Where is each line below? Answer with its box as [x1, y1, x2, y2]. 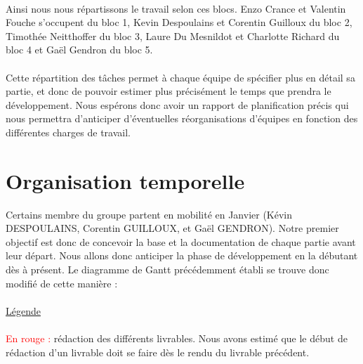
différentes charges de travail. [6, 124, 131, 139]
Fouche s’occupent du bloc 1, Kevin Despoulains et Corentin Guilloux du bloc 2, [6, 15, 352, 30]
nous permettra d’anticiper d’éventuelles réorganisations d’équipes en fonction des [6, 111, 358, 126]
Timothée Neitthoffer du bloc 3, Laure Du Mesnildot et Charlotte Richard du [6, 28, 340, 43]
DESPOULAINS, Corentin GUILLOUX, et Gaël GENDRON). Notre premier [6, 221, 339, 235]
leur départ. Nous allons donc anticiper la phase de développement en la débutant [6, 248, 358, 263]
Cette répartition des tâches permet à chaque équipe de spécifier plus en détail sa [6, 70, 355, 84]
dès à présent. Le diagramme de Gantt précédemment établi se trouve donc [6, 262, 329, 277]
